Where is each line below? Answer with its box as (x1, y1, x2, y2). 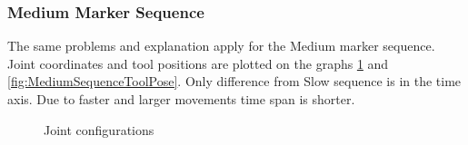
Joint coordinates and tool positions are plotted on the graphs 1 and (7, 53, 389, 72)
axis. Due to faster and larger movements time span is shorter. (7, 90, 355, 108)
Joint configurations (44, 120, 154, 139)
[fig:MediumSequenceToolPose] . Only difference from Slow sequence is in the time (7, 72, 462, 91)
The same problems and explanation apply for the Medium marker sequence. (7, 36, 435, 55)
